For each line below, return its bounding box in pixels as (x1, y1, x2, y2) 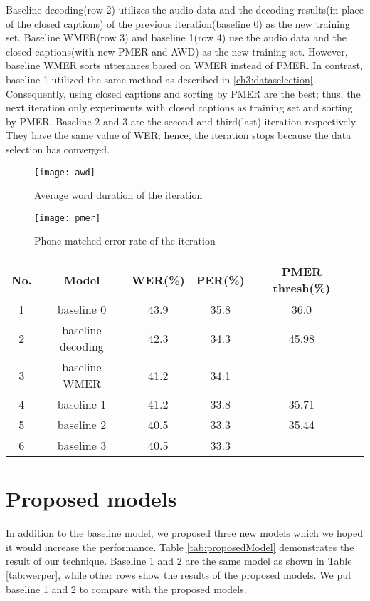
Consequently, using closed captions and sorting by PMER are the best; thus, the (6, 86, 361, 101)
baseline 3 (57, 437, 107, 454)
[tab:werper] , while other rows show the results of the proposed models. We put (6, 567, 352, 582)
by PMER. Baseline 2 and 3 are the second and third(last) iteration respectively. (6, 113, 358, 128)
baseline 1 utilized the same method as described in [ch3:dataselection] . (6, 71, 316, 86)
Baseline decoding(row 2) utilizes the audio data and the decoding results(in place (6, 2, 364, 16)
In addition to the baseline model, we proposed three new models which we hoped (6, 525, 363, 540)
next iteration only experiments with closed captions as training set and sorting (6, 100, 353, 115)
